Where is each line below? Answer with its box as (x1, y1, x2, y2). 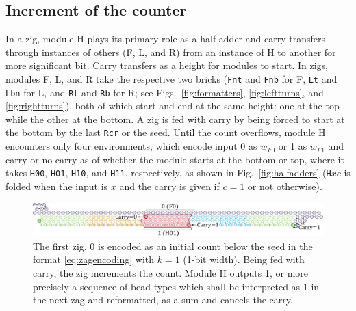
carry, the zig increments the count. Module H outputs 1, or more (33, 266, 309, 280)
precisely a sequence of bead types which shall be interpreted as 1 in (33, 279, 320, 293)
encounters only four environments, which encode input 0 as (5, 139, 257, 153)
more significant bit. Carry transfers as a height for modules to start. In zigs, (5, 58, 328, 72)
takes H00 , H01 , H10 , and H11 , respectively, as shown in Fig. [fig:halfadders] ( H (5, 165, 331, 180)
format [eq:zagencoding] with (33, 252, 155, 267)
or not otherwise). (247, 178, 322, 193)
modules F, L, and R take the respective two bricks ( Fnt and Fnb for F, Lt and (5, 71, 338, 85)
